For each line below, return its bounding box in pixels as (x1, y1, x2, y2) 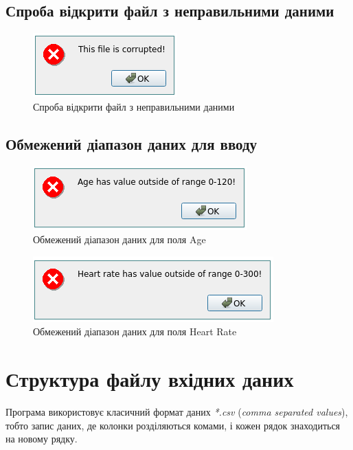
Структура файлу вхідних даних (5, 365, 294, 393)
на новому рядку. (5, 431, 78, 446)
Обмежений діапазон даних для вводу (5, 133, 258, 154)
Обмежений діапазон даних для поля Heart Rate (33, 324, 237, 339)
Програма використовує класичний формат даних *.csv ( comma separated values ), (5, 405, 348, 419)
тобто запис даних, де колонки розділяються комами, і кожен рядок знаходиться (5, 418, 341, 432)
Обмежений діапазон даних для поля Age (33, 232, 206, 247)
